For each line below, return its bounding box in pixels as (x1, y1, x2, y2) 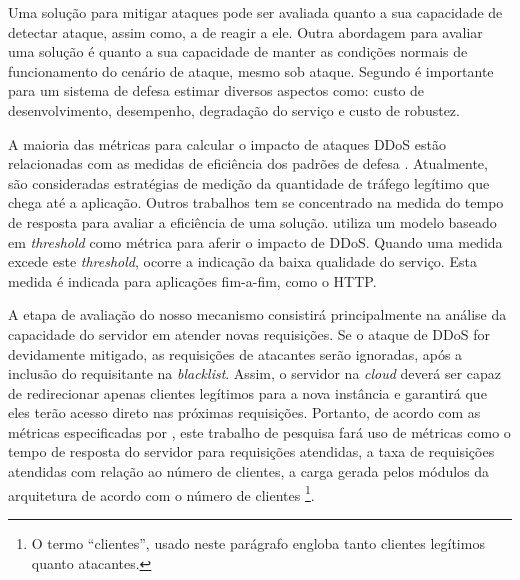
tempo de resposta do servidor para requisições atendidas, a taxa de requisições (8, 441, 495, 462)
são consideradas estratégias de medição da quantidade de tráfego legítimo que (8, 172, 490, 193)
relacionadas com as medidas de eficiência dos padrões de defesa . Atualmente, (8, 153, 488, 174)
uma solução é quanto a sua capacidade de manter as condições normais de (8, 41, 468, 62)
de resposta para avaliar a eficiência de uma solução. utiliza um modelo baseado (8, 211, 497, 232)
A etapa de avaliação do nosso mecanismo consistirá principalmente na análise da (8, 304, 507, 325)
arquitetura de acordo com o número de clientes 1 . (8, 481, 315, 505)
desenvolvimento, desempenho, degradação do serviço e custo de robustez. (8, 99, 460, 120)
